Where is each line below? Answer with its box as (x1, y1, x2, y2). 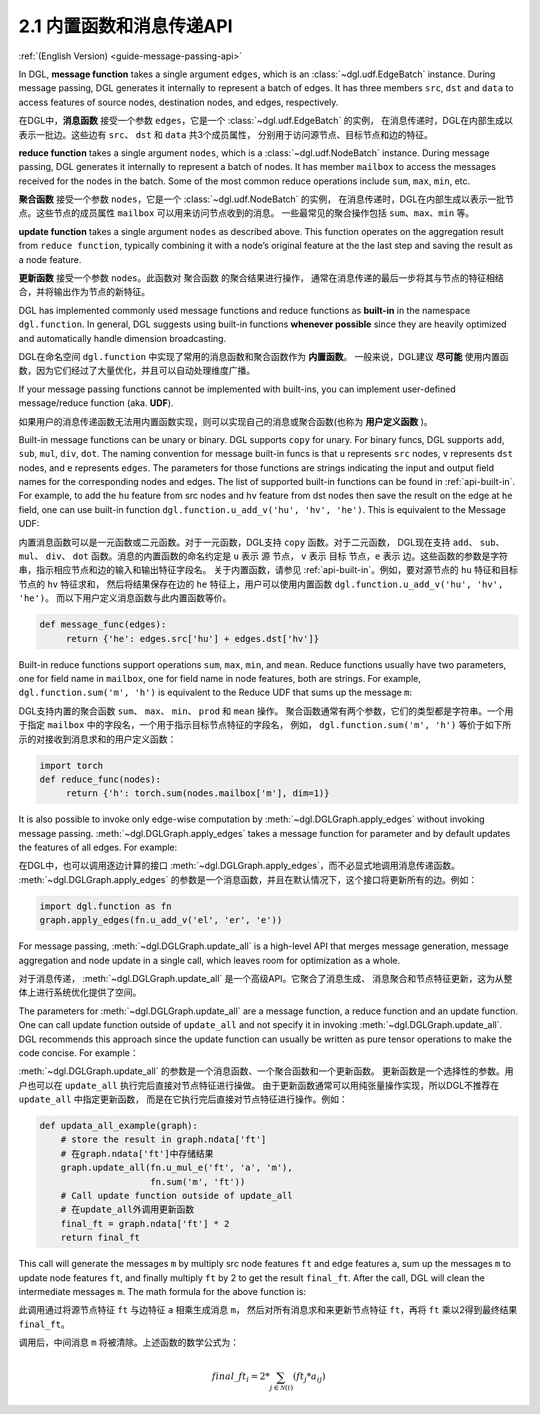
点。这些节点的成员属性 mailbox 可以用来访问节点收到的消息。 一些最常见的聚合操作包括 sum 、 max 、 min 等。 (18, 207, 475, 219)
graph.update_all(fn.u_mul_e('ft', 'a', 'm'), (60, 1162, 294, 1174)
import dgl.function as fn (39, 900, 172, 912)
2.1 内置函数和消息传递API (18, 15, 234, 37)
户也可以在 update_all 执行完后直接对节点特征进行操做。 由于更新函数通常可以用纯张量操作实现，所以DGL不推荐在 (18, 1079, 500, 1091)
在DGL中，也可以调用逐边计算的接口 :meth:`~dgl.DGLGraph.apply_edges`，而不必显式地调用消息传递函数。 (18, 860, 460, 872)
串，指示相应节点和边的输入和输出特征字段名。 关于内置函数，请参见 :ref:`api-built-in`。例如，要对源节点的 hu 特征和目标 (18, 564, 519, 576)
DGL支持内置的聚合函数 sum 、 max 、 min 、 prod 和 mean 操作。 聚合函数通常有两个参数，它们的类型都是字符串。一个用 (18, 705, 514, 717)
